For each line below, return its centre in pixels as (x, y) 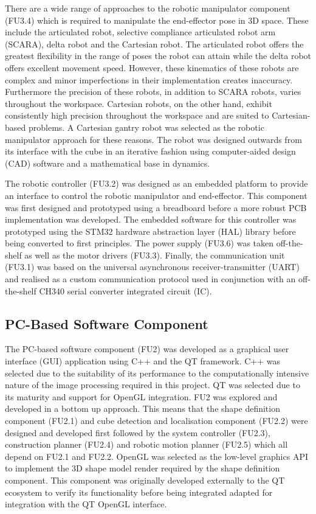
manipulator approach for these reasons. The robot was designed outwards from (153, 139)
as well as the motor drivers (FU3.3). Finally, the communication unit (155, 255)
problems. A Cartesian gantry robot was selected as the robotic (146, 127)
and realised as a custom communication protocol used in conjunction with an (150, 279)
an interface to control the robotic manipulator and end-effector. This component (156, 195)
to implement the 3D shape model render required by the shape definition (143, 468)
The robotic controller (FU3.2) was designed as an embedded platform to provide (156, 183)
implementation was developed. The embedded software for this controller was (151, 219)
